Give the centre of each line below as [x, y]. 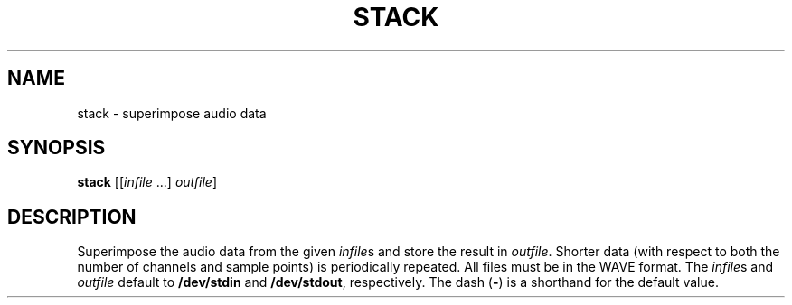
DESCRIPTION [72, 217]
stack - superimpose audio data [172, 113]
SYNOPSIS [57, 148]
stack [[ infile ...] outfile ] [147, 182]
